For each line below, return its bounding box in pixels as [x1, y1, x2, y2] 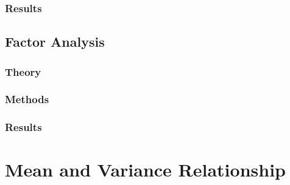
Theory [5, 64, 41, 79]
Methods [5, 92, 49, 107]
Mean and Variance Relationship [5, 157, 286, 182]
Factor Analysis [5, 32, 105, 51]
